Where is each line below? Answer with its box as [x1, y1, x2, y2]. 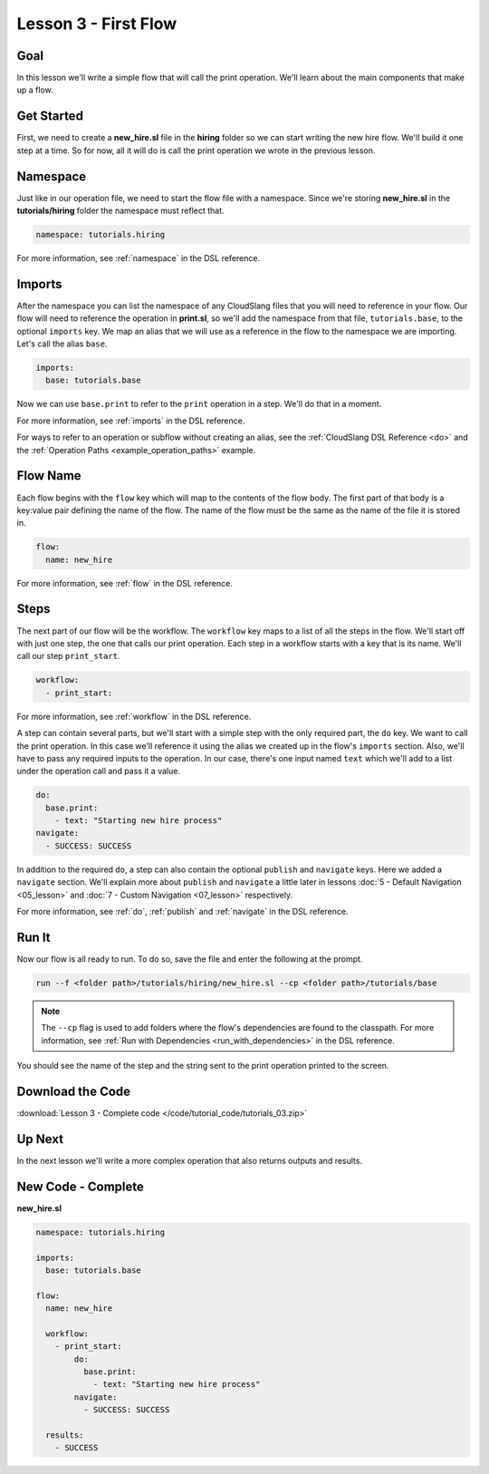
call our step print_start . [16, 651, 120, 662]
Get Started [16, 109, 83, 124]
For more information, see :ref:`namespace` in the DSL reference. [16, 253, 261, 264]
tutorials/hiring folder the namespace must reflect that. [16, 205, 225, 217]
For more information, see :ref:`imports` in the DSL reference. [16, 415, 245, 426]
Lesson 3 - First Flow [16, 14, 177, 34]
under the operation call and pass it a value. [16, 766, 181, 777]
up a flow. [16, 84, 53, 95]
